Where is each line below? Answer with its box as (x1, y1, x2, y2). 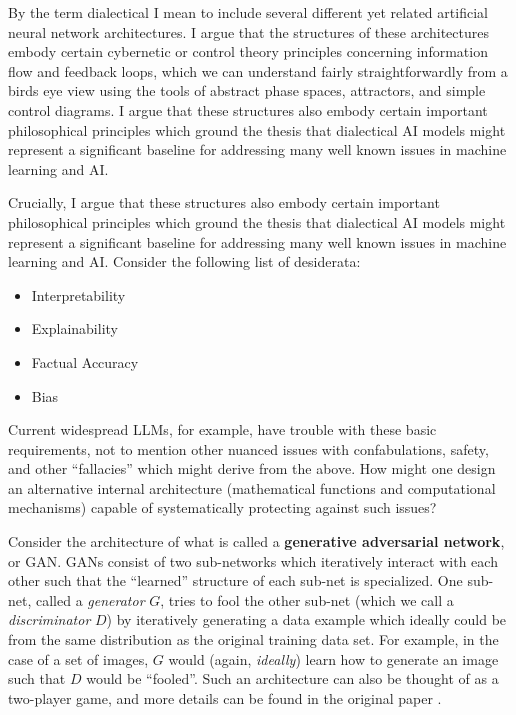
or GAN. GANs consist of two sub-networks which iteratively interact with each (8, 550, 498, 571)
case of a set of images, (8, 648, 149, 669)
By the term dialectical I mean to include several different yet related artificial (8, 2, 488, 22)
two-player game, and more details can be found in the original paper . (8, 687, 442, 708)
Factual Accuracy (31, 351, 139, 372)
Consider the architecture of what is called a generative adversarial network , (8, 531, 505, 552)
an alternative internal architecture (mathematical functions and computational (8, 477, 496, 498)
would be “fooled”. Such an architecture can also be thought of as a (86, 668, 499, 689)
